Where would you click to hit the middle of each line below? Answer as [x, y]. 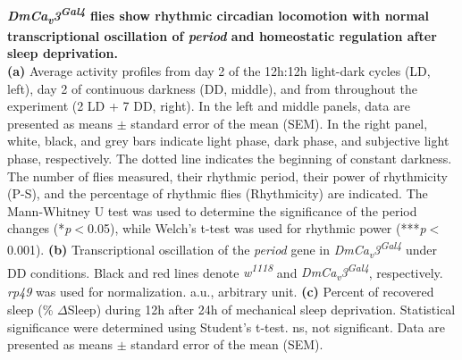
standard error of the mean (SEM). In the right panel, [279, 123]
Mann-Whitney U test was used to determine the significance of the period [212, 210]
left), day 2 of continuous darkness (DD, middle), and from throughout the [212, 88]
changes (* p [39, 228]
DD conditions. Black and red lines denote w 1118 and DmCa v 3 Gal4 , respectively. [225, 272]
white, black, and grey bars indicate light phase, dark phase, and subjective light [228, 141]
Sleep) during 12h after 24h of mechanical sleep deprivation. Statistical [261, 310]
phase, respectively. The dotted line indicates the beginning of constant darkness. [230, 158]
